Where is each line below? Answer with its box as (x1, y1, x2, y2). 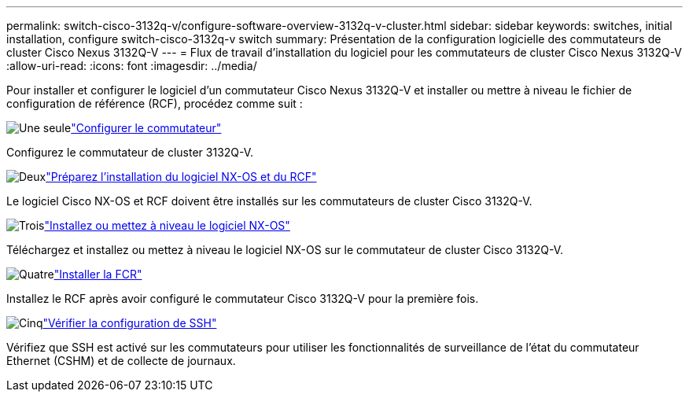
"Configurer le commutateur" (71, 121, 222, 135)
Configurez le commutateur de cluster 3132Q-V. (6, 146, 254, 159)
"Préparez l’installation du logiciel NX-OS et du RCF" (46, 170, 317, 183)
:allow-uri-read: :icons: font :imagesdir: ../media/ (6, 59, 257, 72)
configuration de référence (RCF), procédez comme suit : (6, 97, 303, 110)
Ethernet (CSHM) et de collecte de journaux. (6, 354, 236, 367)
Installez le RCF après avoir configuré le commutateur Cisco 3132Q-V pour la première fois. (6, 292, 479, 305)
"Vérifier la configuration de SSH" (42, 316, 217, 330)
